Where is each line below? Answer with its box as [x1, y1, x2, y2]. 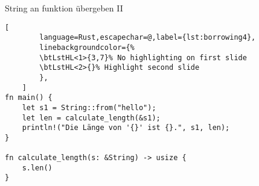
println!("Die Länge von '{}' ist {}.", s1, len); [22, 123, 230, 132]
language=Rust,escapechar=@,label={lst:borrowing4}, [39, 33, 256, 42]
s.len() [22, 163, 53, 172]
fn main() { [5, 93, 53, 102]
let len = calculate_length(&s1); [22, 113, 161, 122]
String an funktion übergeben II [5, 2, 123, 14]
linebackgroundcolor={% [39, 43, 135, 52]
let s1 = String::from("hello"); [22, 103, 156, 112]
